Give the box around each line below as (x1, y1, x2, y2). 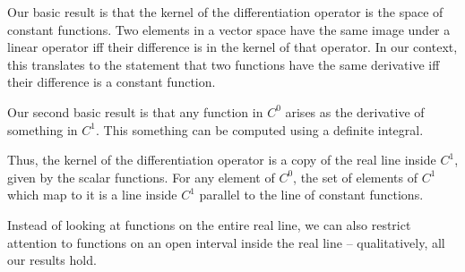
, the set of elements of (293, 167, 418, 186)
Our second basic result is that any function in (7, 102, 263, 121)
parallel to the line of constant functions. (199, 185, 424, 204)
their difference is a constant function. (7, 72, 216, 91)
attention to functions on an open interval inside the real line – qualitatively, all (7, 233, 445, 251)
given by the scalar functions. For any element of (7, 167, 275, 186)
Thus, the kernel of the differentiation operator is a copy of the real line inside (7, 150, 436, 169)
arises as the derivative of (285, 102, 425, 121)
